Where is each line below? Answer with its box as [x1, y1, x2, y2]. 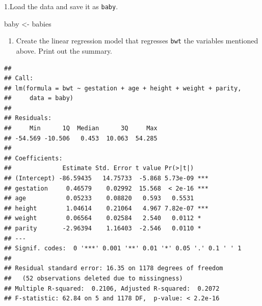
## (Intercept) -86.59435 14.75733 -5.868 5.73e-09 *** [4, 175, 208, 182]
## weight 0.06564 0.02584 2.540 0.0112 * [4, 215, 201, 222]
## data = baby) [4, 95, 74, 102]
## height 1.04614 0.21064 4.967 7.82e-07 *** [4, 204, 208, 212]
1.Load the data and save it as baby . [4, 1, 118, 11]
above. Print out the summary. [16, 45, 112, 56]
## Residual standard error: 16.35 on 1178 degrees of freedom [4, 265, 223, 272]
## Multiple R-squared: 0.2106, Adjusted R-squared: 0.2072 [4, 285, 220, 292]
